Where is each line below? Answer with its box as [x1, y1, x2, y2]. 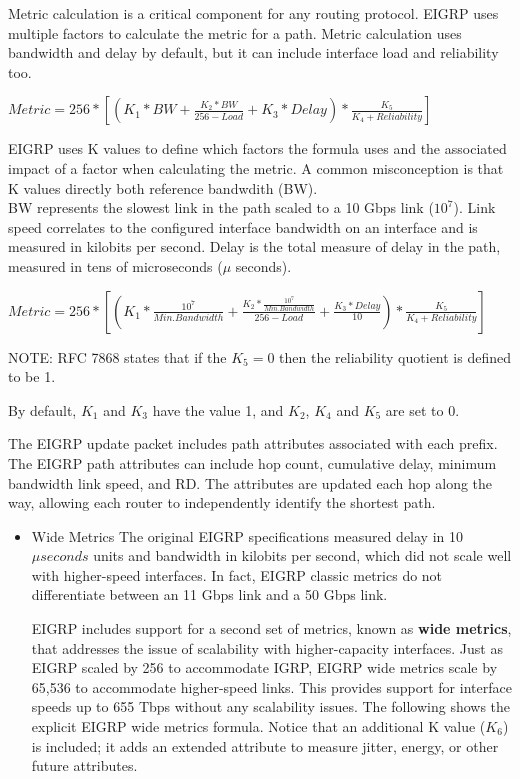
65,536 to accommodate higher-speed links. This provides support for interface [31, 676, 512, 697]
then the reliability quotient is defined [279, 346, 511, 367]
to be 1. [8, 366, 56, 387]
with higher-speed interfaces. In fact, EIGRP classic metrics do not [31, 564, 443, 585]
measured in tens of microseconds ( [8, 255, 223, 276]
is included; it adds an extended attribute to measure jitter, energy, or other [31, 735, 499, 756]
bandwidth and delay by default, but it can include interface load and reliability [8, 42, 499, 63]
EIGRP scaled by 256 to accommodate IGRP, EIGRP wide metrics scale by [31, 657, 498, 678]
